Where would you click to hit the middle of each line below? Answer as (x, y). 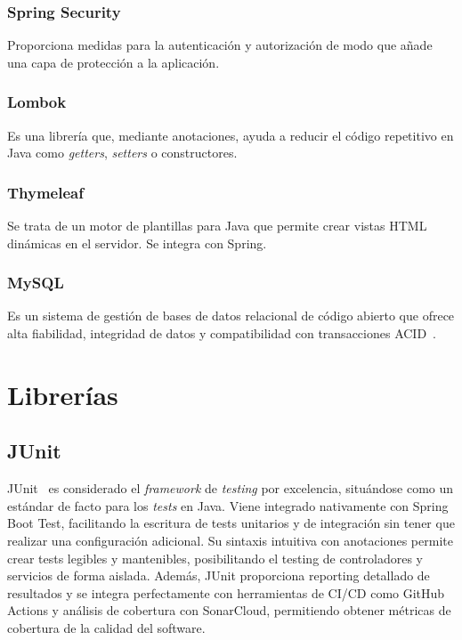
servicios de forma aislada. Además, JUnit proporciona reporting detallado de (219, 575)
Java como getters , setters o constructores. (122, 153)
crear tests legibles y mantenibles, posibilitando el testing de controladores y (215, 558)
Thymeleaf (45, 192)
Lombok (37, 102)
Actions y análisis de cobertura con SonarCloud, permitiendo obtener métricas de (229, 610)
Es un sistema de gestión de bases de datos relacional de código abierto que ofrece (231, 316)
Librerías (63, 394)
